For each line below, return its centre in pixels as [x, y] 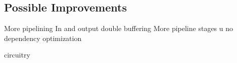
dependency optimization [43, 38]
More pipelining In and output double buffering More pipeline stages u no [119, 28]
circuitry [17, 55]
